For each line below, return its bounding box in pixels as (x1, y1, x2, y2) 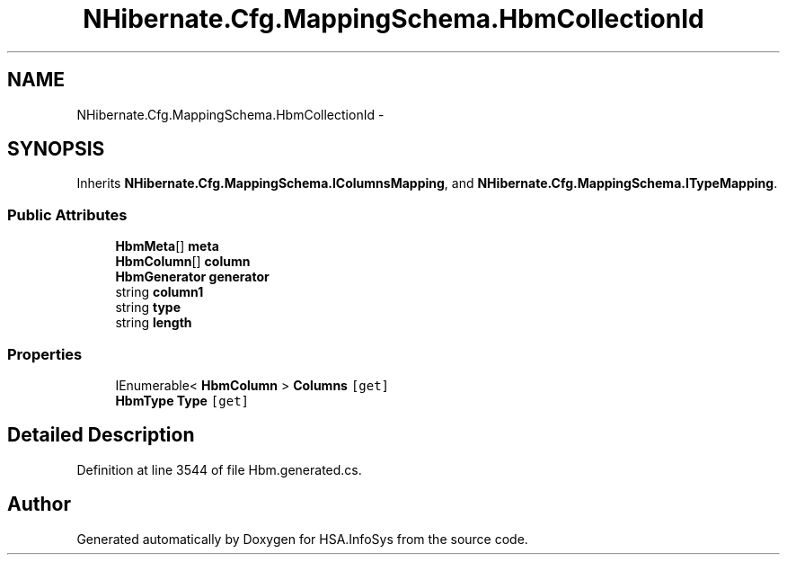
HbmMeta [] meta (115, 238, 219, 254)
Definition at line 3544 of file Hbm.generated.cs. (76, 461, 362, 477)
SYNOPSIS (7, 138, 105, 161)
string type (115, 299, 181, 316)
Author (7, 493, 71, 516)
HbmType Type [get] (115, 392, 249, 408)
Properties (7, 344, 83, 363)
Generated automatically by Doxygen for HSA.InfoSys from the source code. (76, 531, 528, 547)
